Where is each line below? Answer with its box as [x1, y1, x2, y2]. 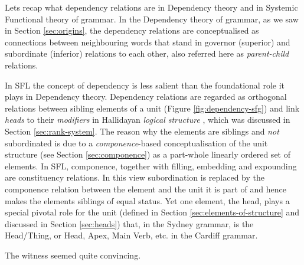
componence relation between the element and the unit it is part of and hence [5, 182, 286, 195]
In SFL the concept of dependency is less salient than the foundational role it [5, 78, 285, 91]
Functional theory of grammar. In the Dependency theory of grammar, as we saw [5, 12, 299, 25]
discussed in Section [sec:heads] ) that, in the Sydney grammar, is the [5, 217, 254, 230]
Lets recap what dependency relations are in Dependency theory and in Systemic [5, 1, 298, 13]
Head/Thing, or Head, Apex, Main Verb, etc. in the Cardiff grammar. [5, 229, 258, 241]
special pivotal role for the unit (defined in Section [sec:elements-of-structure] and [5, 206, 300, 218]
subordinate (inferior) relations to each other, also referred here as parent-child [5, 47, 289, 60]
